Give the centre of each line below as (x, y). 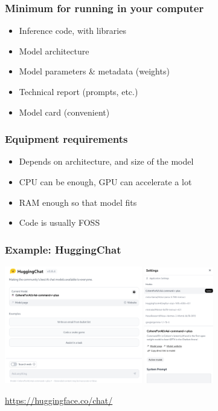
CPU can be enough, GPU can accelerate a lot (105, 182)
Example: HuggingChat (63, 249)
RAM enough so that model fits (78, 202)
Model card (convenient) (64, 112)
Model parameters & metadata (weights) (94, 71)
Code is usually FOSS (59, 222)
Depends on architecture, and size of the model (106, 161)
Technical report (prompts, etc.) (79, 91)
